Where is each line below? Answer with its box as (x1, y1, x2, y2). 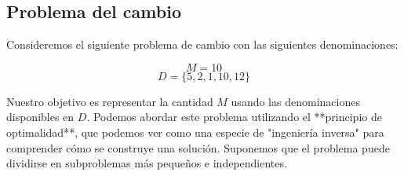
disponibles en (6, 108, 75, 125)
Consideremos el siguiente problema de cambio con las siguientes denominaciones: (6, 36, 399, 53)
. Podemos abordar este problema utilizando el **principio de (86, 108, 382, 125)
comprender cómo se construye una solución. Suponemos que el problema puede (6, 139, 390, 156)
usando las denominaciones (231, 93, 360, 109)
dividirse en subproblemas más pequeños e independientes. (6, 155, 287, 171)
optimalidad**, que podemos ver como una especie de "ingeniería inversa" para (6, 123, 384, 140)
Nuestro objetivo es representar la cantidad (6, 93, 213, 109)
